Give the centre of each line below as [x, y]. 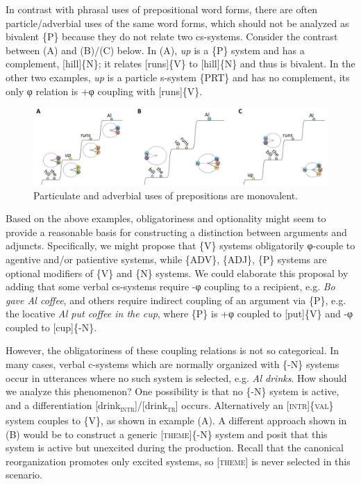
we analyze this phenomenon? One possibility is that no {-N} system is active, [173, 391]
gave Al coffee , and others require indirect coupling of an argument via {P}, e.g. [176, 300]
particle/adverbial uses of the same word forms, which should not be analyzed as [177, 23]
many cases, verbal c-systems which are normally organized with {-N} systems [173, 364]
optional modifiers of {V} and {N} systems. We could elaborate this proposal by [177, 273]
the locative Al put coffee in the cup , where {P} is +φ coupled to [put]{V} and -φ [179, 314]
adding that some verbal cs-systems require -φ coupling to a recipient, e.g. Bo [170, 286]
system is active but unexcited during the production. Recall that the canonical [175, 448]
